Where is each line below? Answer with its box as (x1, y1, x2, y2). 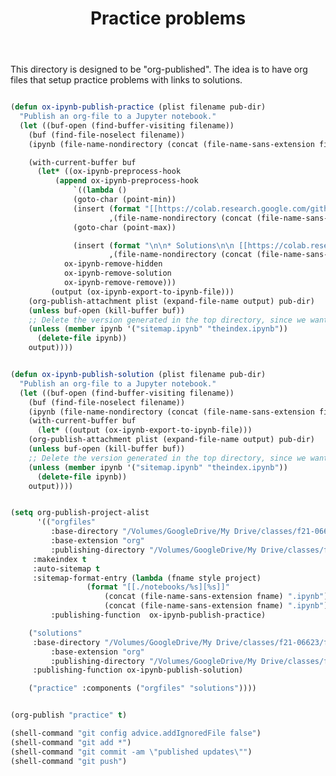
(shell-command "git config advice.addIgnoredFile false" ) (10, 728, 262, 739)
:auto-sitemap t (32, 563, 101, 574)
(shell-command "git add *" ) (10, 737, 132, 747)
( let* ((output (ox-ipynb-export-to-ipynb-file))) (36, 425, 253, 436)
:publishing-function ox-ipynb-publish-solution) (32, 665, 244, 676)
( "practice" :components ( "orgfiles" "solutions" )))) (28, 683, 257, 694)
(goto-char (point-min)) (73, 195, 177, 205)
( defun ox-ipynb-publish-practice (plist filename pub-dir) (10, 102, 267, 112)
